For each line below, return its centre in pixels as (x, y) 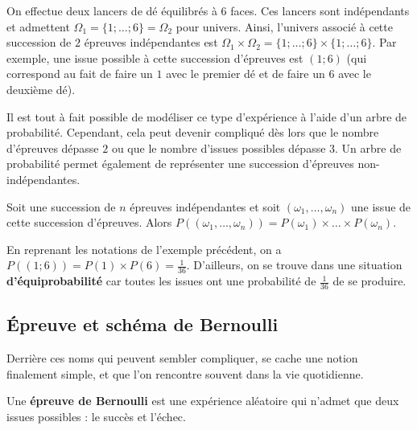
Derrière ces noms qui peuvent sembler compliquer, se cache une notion (182, 358)
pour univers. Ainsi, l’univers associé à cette (284, 26)
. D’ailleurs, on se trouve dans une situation (294, 265)
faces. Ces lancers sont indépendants (320, 10)
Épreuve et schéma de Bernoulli (142, 324)
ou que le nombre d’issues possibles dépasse (219, 147)
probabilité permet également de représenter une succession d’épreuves (180, 164)
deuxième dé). (41, 89)
